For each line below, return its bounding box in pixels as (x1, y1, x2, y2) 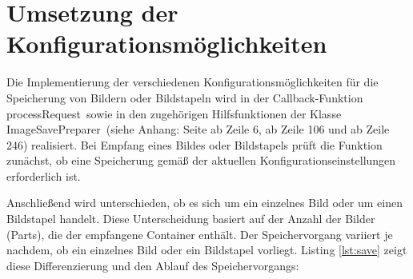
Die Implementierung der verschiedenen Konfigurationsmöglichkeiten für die (6, 74, 379, 90)
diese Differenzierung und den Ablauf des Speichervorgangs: (6, 257, 299, 273)
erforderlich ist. (6, 167, 81, 184)
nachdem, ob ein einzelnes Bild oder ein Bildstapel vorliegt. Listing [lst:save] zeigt (6, 241, 407, 258)
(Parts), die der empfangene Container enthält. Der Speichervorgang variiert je (6, 225, 393, 242)
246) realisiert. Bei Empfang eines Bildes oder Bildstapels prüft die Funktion (6, 136, 383, 153)
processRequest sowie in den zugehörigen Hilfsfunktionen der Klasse (6, 105, 342, 122)
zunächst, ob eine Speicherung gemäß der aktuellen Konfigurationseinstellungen (6, 152, 396, 169)
